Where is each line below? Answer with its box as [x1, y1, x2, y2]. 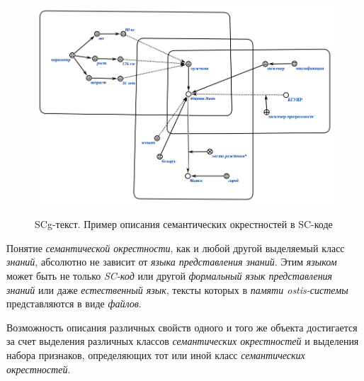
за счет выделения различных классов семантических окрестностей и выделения [6, 334, 359, 348]
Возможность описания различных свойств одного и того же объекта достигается [6, 319, 358, 334]
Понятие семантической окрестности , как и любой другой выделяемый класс [6, 240, 345, 255]
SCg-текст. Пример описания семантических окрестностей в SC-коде [35, 217, 333, 232]
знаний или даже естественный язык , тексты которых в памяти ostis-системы [6, 282, 348, 297]
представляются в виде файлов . [6, 296, 142, 311]
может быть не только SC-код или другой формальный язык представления [6, 268, 333, 283]
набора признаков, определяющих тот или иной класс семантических [6, 347, 305, 362]
